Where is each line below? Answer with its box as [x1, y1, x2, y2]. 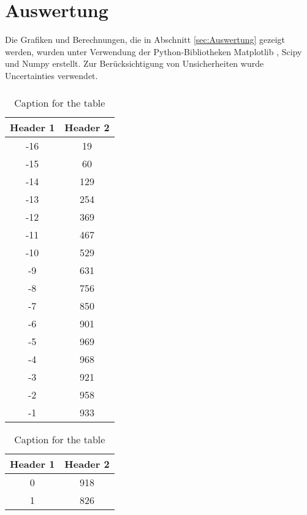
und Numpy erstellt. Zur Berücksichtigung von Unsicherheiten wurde [5, 57, 264, 70]
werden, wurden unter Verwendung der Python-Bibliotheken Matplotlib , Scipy [5, 45, 302, 58]
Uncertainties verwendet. [5, 69, 98, 82]
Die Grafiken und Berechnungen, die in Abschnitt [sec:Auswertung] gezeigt [5, 33, 286, 46]
